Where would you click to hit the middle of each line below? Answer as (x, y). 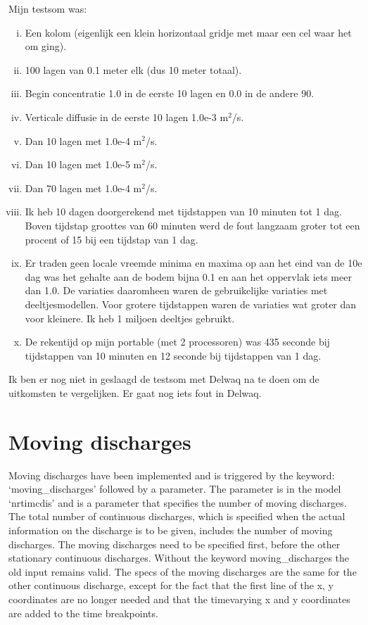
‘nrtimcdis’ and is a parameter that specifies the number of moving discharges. (178, 502)
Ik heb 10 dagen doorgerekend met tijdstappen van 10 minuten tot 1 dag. (183, 212)
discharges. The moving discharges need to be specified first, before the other (175, 544)
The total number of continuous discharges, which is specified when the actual (177, 516)
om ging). (46, 46)
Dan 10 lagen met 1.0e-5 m (83, 164)
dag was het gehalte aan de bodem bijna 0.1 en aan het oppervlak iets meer (188, 276)
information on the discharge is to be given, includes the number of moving (171, 530)
